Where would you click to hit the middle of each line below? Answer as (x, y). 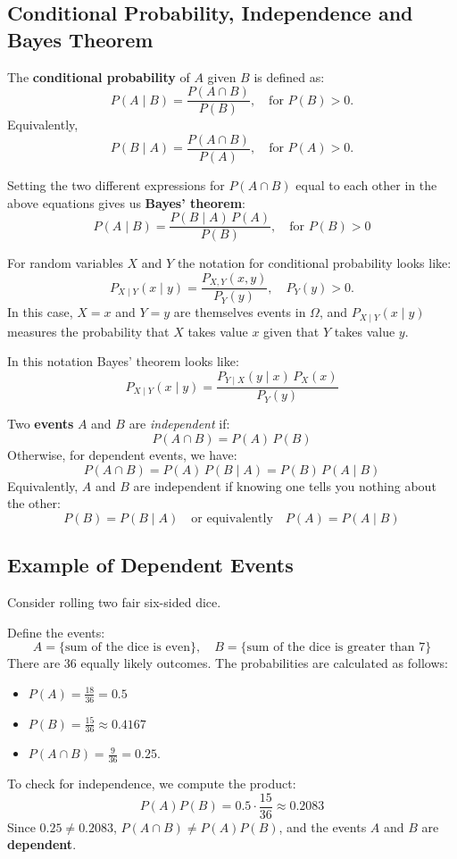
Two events (41, 424)
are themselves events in (240, 312)
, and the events (323, 826)
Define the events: (56, 632)
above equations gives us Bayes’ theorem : (127, 202)
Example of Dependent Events (150, 565)
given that (291, 331)
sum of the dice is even (128, 648)
